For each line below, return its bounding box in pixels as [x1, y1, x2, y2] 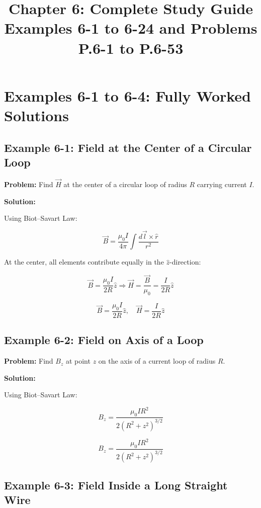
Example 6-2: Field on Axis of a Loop [4, 332, 204, 348]
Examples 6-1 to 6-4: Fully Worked [4, 85, 251, 106]
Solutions [4, 105, 69, 125]
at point [65, 356, 91, 366]
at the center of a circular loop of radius [63, 179, 187, 189]
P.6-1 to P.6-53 [78, 37, 184, 58]
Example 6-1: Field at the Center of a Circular [4, 139, 252, 155]
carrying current [197, 179, 247, 189]
